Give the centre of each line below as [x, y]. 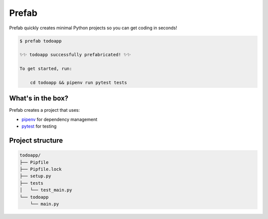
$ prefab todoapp [41, 41]
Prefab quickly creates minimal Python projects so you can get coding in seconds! [93, 28]
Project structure [36, 140]
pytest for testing [39, 126]
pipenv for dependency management [60, 119]
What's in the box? [39, 99]
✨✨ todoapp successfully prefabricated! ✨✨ [75, 55]
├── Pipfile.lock [41, 169]
